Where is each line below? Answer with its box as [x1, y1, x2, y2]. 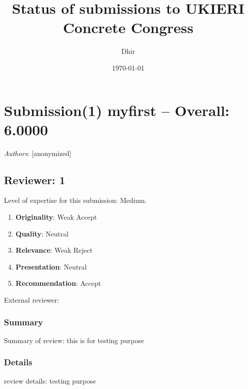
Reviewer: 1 [4, 172, 66, 187]
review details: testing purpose [4, 375, 96, 386]
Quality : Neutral [15, 228, 69, 238]
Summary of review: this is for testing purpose [4, 335, 144, 345]
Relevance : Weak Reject [15, 245, 93, 255]
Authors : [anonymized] [4, 148, 71, 158]
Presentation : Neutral [15, 261, 87, 272]
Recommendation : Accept [15, 278, 101, 288]
